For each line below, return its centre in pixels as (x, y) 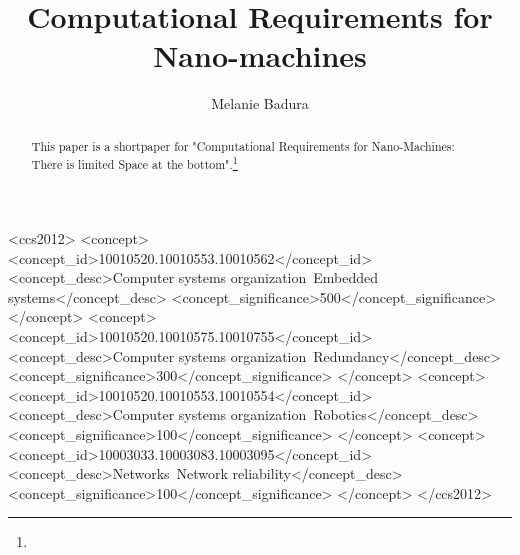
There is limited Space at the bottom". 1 (134, 163)
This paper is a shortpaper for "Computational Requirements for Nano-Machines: (243, 145)
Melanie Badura (260, 103)
